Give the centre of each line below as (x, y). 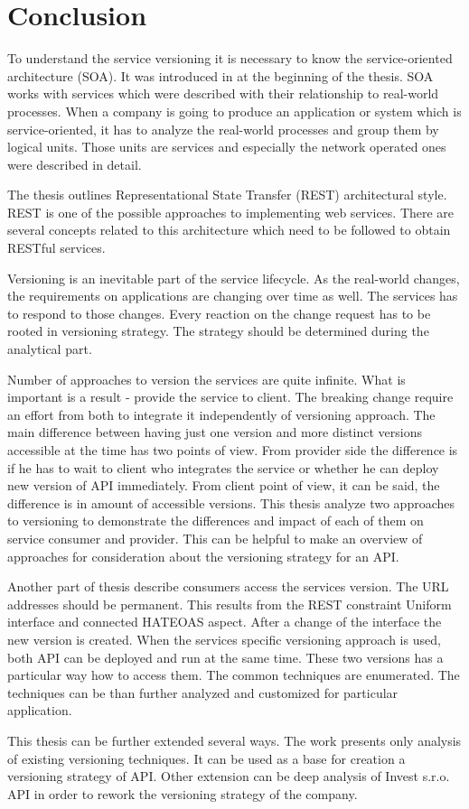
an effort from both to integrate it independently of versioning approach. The (221, 414)
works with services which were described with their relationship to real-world (223, 93)
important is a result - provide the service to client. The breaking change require (230, 397)
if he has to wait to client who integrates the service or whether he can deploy (223, 467)
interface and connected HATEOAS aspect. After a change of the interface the (225, 622)
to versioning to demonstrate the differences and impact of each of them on (216, 521)
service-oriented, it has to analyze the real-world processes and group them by (223, 129)
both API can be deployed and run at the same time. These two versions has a (225, 657)
